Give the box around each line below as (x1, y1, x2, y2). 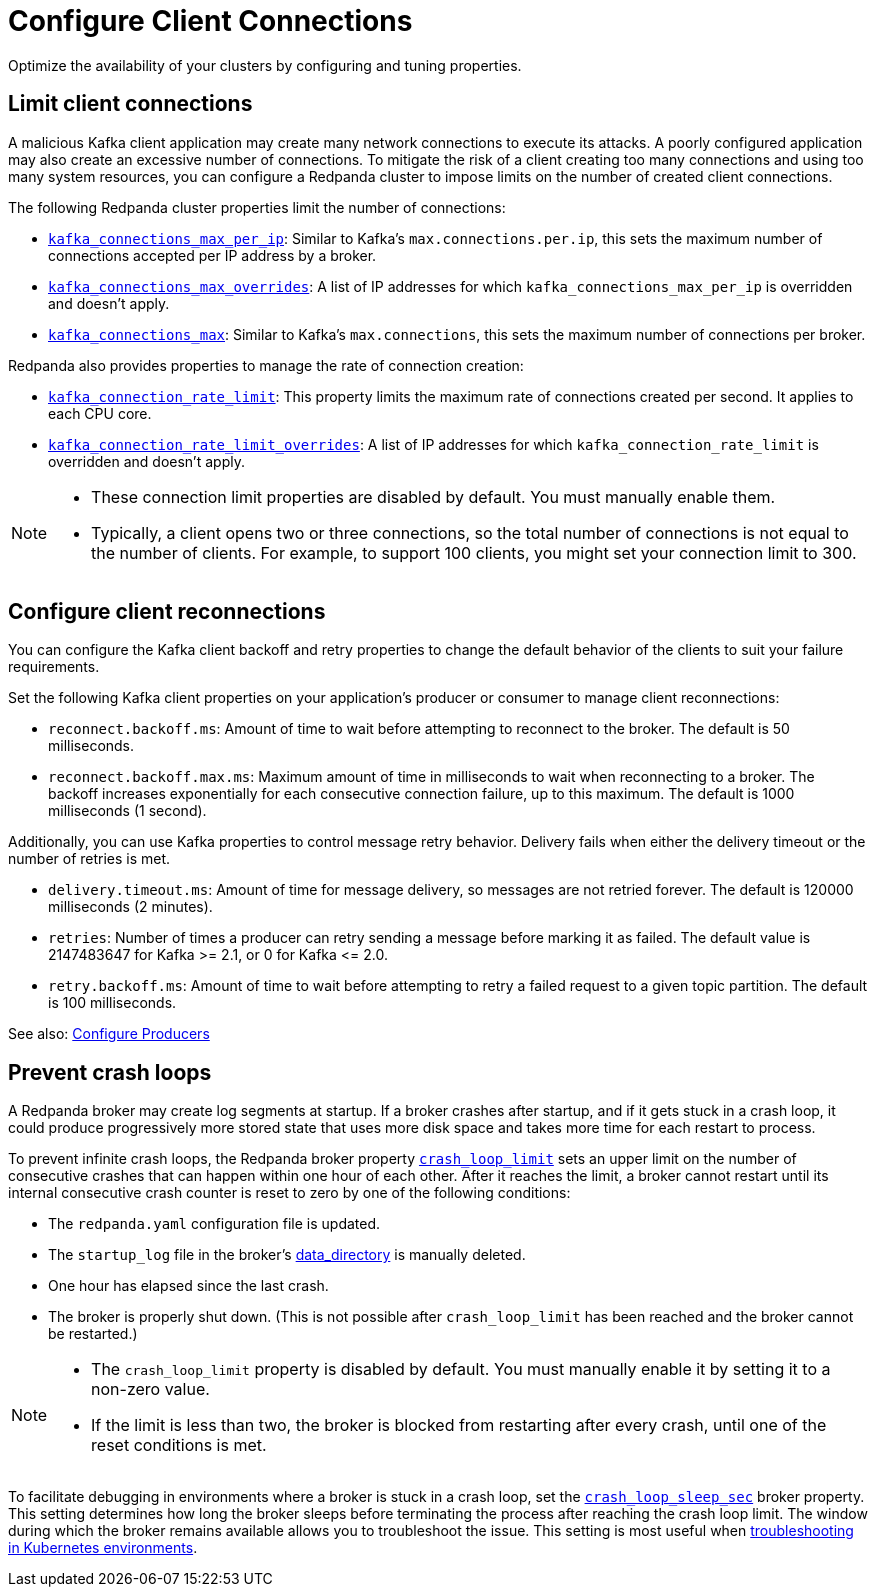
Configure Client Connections (8, 4, 413, 38)
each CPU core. (48, 404, 152, 422)
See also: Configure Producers (8, 1025, 210, 1043)
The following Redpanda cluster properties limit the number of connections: (8, 198, 506, 216)
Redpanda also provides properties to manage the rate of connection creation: (8, 356, 524, 374)
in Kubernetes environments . (8, 1539, 198, 1557)
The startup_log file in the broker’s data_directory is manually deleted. (48, 1246, 526, 1264)
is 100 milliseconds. (48, 994, 177, 1012)
